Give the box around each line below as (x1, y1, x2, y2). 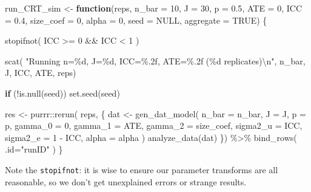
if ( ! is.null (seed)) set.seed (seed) (5, 86, 120, 99)
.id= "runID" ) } (5, 143, 63, 156)
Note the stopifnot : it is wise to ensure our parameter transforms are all (5, 163, 278, 176)
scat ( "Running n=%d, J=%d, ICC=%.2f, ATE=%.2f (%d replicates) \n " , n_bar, (5, 54, 306, 67)
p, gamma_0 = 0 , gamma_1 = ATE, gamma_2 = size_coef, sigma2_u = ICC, (5, 119, 303, 132)
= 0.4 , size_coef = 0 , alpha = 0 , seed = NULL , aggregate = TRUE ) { (5, 13, 267, 26)
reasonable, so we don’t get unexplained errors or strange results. (5, 175, 247, 188)
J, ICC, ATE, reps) (5, 66, 76, 79)
